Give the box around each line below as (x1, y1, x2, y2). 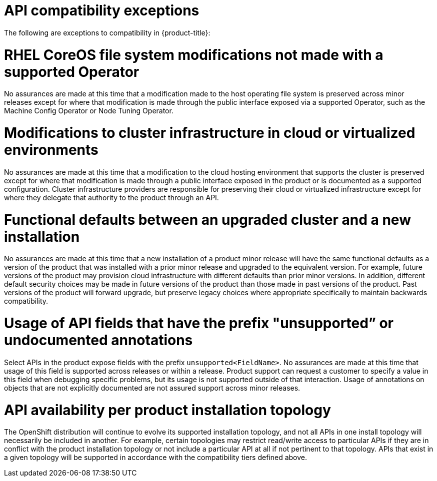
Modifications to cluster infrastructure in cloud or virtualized (4, 124, 415, 141)
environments (4, 141, 98, 158)
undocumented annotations (4, 332, 193, 349)
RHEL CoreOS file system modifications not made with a (4, 46, 383, 63)
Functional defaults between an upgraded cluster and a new (4, 211, 411, 228)
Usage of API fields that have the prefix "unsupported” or (4, 315, 394, 332)
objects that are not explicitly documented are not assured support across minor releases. (4, 383, 300, 392)
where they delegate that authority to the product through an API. (4, 193, 219, 202)
